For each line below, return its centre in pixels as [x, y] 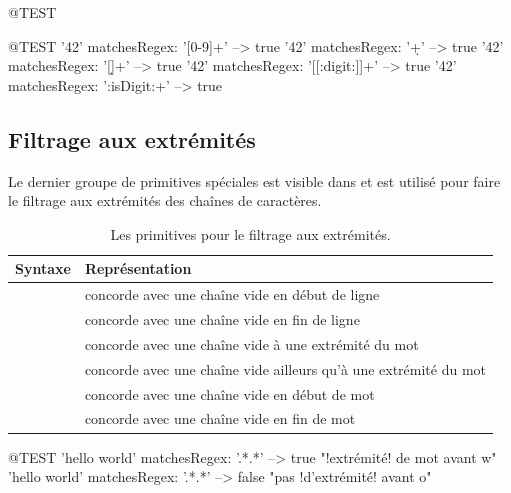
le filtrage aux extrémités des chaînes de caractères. [165, 200]
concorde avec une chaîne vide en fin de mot [220, 418]
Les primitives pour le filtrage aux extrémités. [250, 233]
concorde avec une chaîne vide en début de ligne [232, 294]
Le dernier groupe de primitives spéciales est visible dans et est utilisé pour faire [254, 180]
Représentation [138, 268]
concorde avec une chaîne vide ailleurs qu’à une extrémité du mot [285, 368]
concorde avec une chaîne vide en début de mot [229, 393]
